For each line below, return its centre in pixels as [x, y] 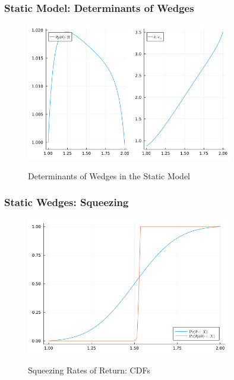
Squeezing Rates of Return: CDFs [89, 370]
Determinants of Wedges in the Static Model [109, 175]
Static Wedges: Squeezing [67, 202]
